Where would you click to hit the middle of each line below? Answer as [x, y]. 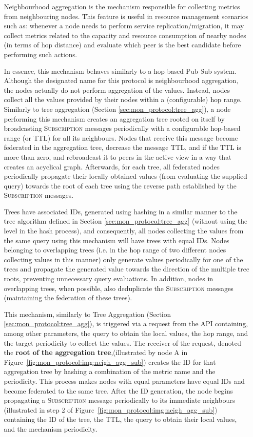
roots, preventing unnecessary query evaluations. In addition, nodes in [109, 279]
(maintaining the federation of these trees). [68, 298]
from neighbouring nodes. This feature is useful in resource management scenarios [126, 16]
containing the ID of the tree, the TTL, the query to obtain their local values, [120, 419]
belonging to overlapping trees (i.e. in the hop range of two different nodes [115, 250]
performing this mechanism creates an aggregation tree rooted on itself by [114, 118]
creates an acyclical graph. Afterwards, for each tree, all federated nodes [112, 166]
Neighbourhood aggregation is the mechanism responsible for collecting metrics [122, 6]
